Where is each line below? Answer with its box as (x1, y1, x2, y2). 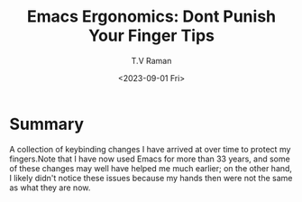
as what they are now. (9, 182, 91, 193)
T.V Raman (131, 55, 172, 66)
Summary (9, 114, 84, 134)
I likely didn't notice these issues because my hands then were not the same (9, 172, 293, 183)
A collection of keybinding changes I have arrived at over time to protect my (9, 143, 291, 154)
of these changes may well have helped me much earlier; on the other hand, (9, 162, 293, 173)
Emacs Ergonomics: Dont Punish (26, 6, 277, 27)
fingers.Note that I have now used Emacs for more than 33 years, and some (9, 153, 290, 164)
